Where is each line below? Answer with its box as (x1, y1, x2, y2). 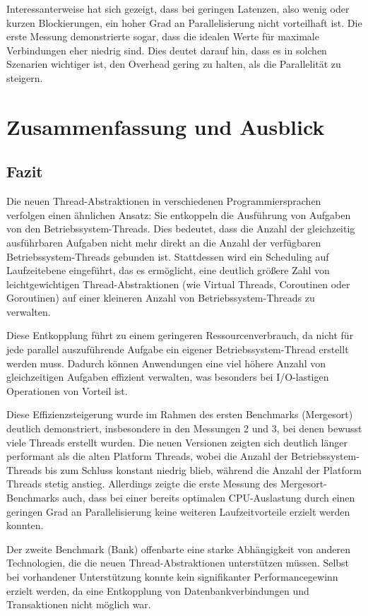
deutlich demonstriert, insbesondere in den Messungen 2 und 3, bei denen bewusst (6, 421, 362, 436)
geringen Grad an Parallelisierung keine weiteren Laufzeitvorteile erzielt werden (6, 504, 350, 519)
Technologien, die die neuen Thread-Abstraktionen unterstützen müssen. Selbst (6, 555, 350, 570)
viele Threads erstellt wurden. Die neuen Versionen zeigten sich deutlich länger (6, 434, 348, 449)
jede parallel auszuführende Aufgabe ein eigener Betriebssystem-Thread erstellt (6, 342, 349, 357)
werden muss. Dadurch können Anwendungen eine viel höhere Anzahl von (6, 355, 326, 370)
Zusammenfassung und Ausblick (6, 112, 325, 141)
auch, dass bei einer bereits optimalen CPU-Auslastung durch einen (62, 490, 355, 505)
